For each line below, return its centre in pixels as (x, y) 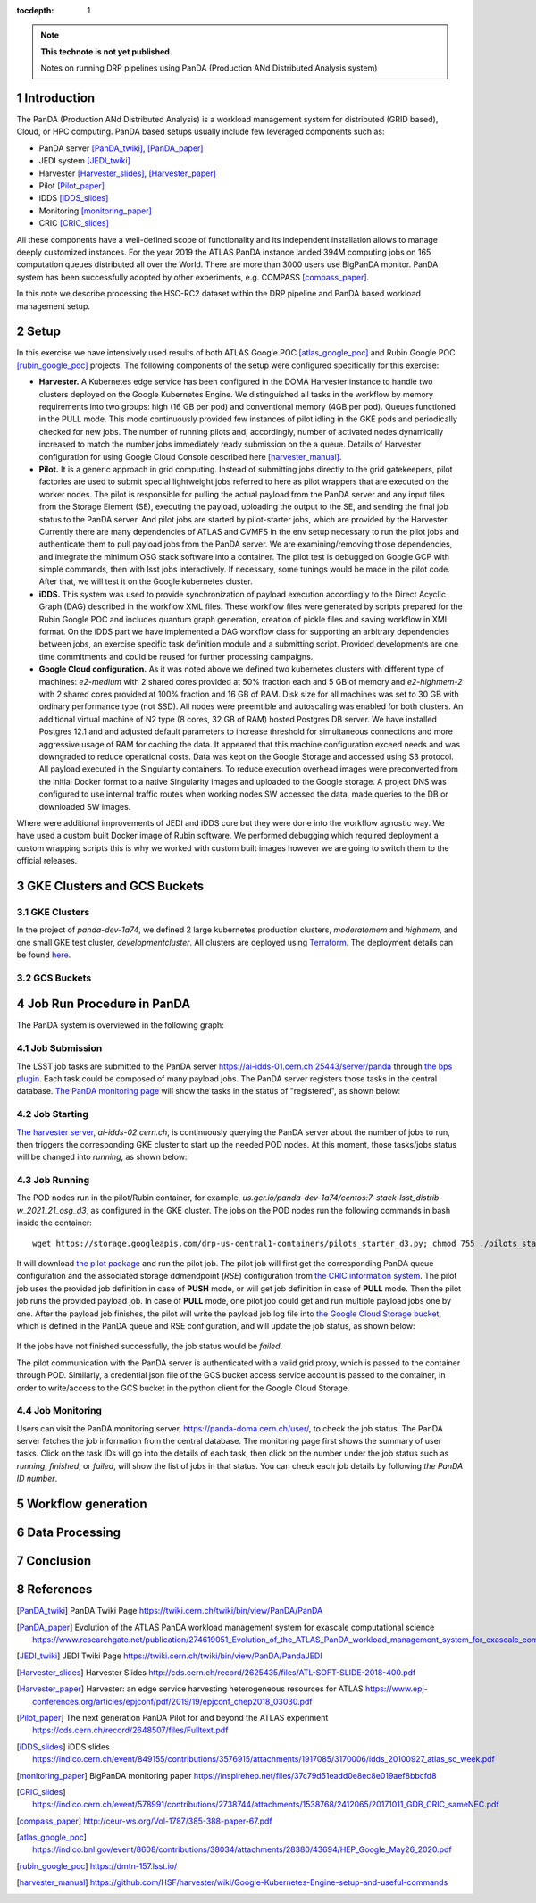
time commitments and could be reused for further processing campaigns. (176, 656)
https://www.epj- (396, 1689)
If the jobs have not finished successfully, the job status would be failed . (150, 1346)
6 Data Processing (68, 1533)
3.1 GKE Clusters (53, 912)
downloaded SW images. (85, 806)
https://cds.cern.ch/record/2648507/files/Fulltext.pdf (130, 1730)
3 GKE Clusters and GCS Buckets (110, 885)
